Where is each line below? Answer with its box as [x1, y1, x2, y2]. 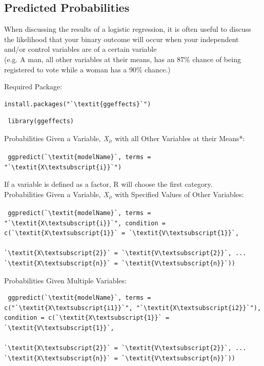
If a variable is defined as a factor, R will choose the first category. [4, 179, 213, 189]
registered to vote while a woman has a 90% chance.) [4, 64, 171, 74]
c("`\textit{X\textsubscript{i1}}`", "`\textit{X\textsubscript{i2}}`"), [4, 304, 261, 312]
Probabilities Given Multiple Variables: [4, 275, 127, 285]
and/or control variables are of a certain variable [4, 44, 157, 54]
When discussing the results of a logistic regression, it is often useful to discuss [4, 24, 251, 34]
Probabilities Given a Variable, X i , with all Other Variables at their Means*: [4, 132, 245, 145]
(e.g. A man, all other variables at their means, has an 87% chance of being [4, 53, 241, 64]
